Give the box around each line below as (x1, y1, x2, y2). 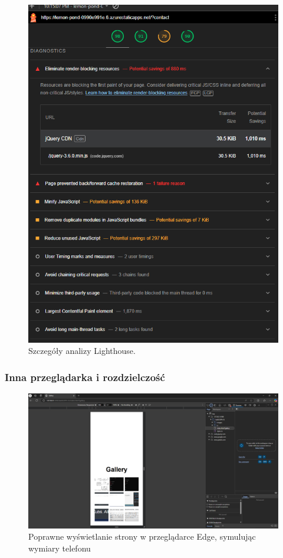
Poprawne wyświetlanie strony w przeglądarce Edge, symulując (28, 530, 256, 543)
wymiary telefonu (28, 541, 91, 554)
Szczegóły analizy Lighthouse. (28, 344, 136, 357)
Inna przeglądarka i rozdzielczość (5, 369, 165, 384)
